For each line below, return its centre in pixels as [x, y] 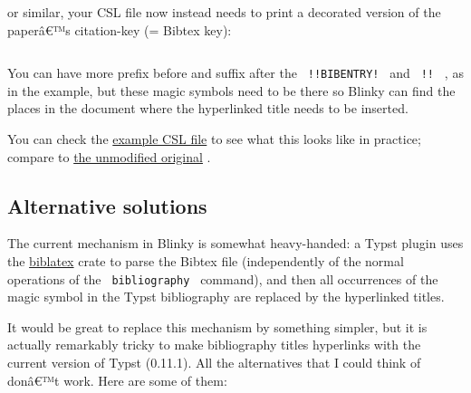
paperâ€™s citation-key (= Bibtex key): [120, 29]
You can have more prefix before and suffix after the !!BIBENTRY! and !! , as [235, 73]
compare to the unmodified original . [109, 156]
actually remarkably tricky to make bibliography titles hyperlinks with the [214, 345]
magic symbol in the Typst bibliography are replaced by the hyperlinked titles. [226, 297]
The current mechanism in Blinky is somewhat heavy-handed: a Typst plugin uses [235, 243]
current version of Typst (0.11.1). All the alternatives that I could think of [214, 363]
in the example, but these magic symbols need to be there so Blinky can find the [231, 90]
